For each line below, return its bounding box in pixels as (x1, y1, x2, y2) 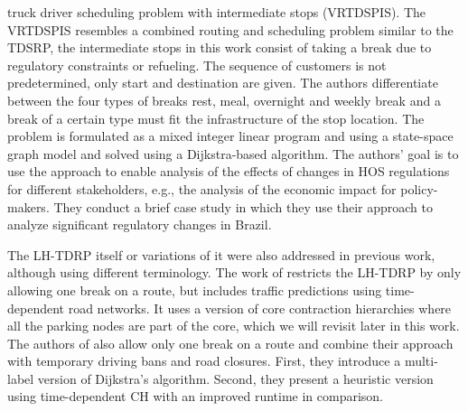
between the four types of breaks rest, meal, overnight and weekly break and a (7, 90, 441, 109)
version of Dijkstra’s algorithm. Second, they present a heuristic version (37, 369, 434, 388)
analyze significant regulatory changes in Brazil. (7, 215, 272, 234)
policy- (400, 179, 438, 198)
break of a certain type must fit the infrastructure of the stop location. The (7, 108, 425, 127)
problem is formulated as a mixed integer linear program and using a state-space (7, 126, 454, 145)
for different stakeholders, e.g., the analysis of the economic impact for (7, 179, 397, 198)
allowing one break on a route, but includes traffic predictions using (7, 280, 382, 299)
